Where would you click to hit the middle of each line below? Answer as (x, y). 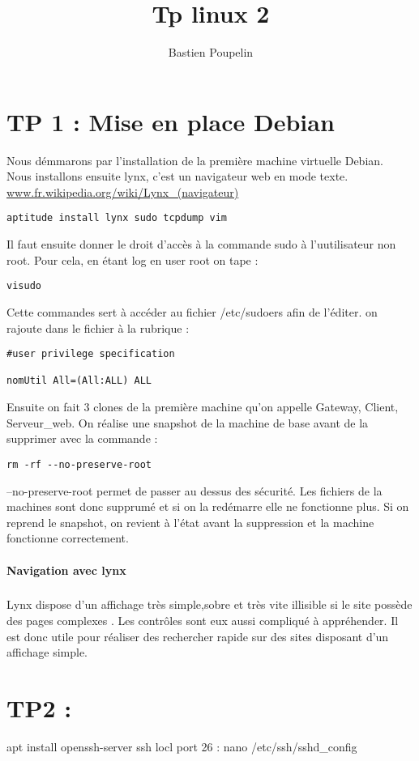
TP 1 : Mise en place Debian (171, 121)
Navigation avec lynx (66, 570)
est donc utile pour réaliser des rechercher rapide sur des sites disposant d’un (198, 636)
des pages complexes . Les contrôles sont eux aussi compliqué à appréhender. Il (203, 621)
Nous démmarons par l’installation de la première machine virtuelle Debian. (195, 160)
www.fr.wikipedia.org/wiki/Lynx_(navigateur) (123, 191)
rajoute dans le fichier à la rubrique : (98, 327)
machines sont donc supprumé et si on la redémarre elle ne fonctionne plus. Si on (208, 506)
